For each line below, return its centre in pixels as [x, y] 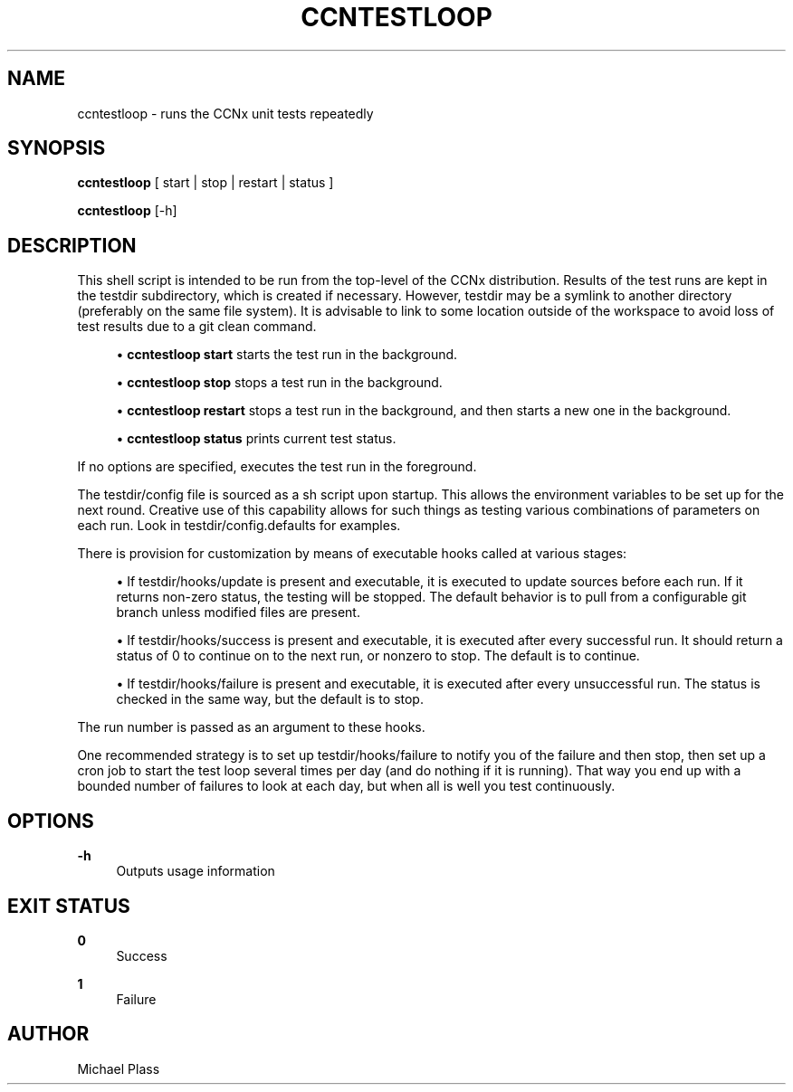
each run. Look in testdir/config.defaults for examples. [239, 526]
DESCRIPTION [72, 245]
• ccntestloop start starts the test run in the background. [287, 355]
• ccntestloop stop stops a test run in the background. [279, 383]
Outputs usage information [196, 871]
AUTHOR [48, 1034]
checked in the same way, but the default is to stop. [270, 699]
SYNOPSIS [57, 148]
